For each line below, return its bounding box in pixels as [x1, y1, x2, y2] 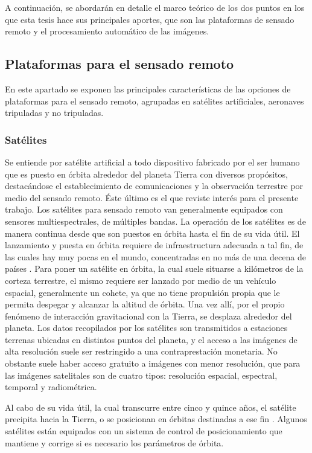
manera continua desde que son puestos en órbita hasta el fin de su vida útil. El [5, 226, 300, 239]
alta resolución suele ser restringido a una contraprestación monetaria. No [5, 345, 278, 358]
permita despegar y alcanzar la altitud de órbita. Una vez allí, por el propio [5, 298, 285, 310]
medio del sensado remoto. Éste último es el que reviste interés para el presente [5, 191, 299, 204]
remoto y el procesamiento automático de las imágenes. [5, 25, 209, 37]
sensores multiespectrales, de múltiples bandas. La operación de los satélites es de [5, 214, 306, 227]
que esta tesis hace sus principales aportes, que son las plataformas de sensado [5, 13, 294, 25]
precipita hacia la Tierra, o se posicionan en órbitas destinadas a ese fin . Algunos [5, 413, 307, 425]
